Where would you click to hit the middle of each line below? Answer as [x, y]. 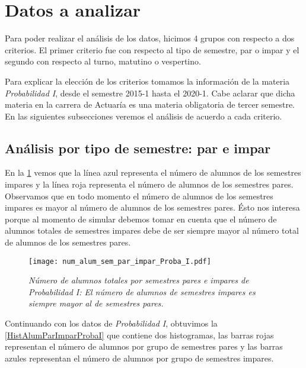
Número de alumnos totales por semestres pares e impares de [139, 280]
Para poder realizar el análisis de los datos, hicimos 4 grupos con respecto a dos [150, 38]
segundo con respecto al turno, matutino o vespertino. [103, 61]
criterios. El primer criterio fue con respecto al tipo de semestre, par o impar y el [152, 49]
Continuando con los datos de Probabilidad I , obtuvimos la [111, 323]
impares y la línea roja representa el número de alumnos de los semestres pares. [149, 184]
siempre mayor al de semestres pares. [96, 303]
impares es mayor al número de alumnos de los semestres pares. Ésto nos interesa [152, 207]
